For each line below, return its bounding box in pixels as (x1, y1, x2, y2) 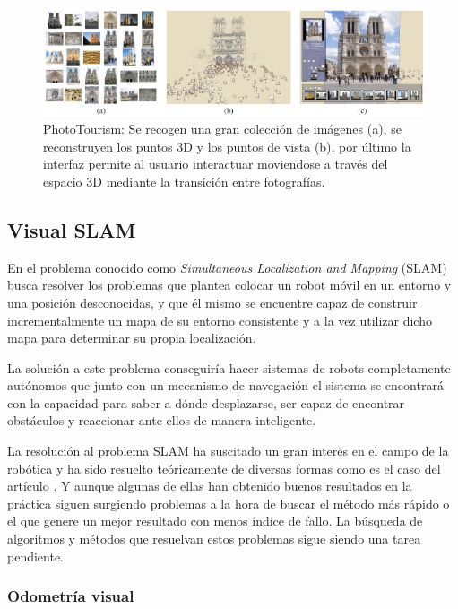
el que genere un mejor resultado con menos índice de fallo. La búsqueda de (7, 511, 423, 530)
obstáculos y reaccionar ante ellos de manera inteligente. (7, 411, 316, 430)
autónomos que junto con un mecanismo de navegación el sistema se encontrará (7, 376, 444, 395)
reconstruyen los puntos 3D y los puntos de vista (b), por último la (43, 136, 411, 155)
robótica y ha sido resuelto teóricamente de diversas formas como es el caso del (7, 458, 441, 477)
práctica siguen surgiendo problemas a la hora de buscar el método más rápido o (7, 493, 450, 512)
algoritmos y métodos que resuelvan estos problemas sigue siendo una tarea (7, 529, 421, 548)
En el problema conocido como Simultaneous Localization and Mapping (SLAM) (7, 257, 447, 276)
